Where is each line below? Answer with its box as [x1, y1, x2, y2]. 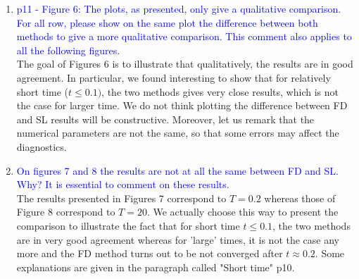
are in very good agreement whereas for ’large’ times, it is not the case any [16, 232, 340, 247]
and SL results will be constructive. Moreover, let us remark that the [16, 111, 315, 126]
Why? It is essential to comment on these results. [16, 177, 229, 192]
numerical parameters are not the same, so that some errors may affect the [16, 125, 339, 140]
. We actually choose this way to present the [146, 204, 339, 219]
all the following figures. [16, 42, 120, 57]
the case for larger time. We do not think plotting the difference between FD [16, 98, 348, 113]
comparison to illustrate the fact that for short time [16, 218, 240, 232]
